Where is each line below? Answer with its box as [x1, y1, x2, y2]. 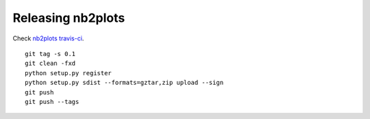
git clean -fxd [25, 59, 76, 68]
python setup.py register [25, 69, 112, 77]
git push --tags [25, 98, 79, 105]
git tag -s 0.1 [25, 50, 76, 57]
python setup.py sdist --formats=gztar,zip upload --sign [25, 79, 224, 87]
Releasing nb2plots [12, 10, 125, 25]
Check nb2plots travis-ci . [12, 34, 84, 42]
